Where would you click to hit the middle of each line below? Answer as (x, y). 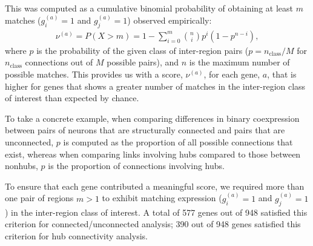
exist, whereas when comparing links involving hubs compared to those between (153, 154)
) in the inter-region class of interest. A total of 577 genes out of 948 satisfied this (156, 212)
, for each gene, (232, 74)
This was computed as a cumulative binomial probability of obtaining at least (149, 8)
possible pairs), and (143, 62)
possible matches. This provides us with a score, (94, 74)
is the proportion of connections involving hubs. (136, 166)
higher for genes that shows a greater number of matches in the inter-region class (155, 86)
